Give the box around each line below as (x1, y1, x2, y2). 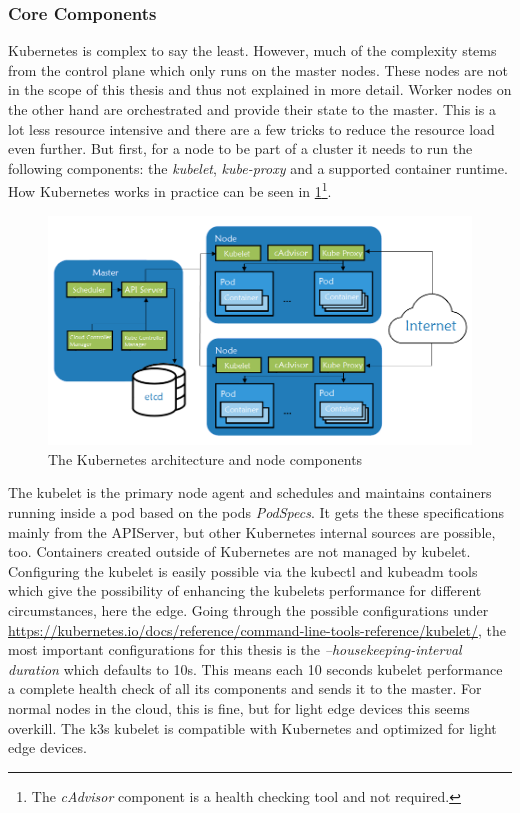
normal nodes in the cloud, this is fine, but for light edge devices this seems (8, 697, 470, 718)
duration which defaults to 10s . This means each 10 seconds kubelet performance (8, 658, 503, 679)
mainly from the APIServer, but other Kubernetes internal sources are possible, (8, 521, 496, 542)
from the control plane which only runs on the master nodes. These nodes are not (8, 59, 508, 80)
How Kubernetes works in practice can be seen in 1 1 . (8, 178, 332, 202)
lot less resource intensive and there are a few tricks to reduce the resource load (8, 118, 495, 139)
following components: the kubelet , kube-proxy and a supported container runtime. (8, 157, 508, 178)
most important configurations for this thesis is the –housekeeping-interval (8, 639, 462, 660)
